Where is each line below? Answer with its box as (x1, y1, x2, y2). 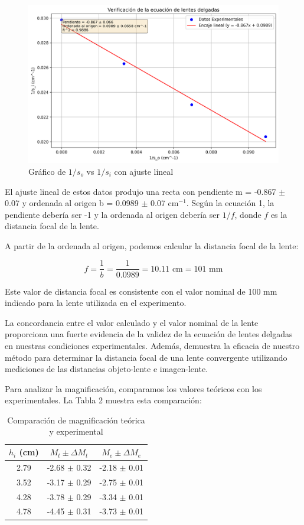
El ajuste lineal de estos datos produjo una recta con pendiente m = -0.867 (5, 185, 276, 197)
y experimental (49, 425, 103, 438)
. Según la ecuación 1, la (186, 197, 274, 209)
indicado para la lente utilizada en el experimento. (5, 296, 187, 309)
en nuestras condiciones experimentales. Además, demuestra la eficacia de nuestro (5, 339, 300, 351)
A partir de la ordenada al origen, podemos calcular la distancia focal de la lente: (5, 239, 299, 252)
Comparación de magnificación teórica (7, 413, 145, 426)
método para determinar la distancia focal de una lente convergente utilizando (5, 351, 287, 363)
